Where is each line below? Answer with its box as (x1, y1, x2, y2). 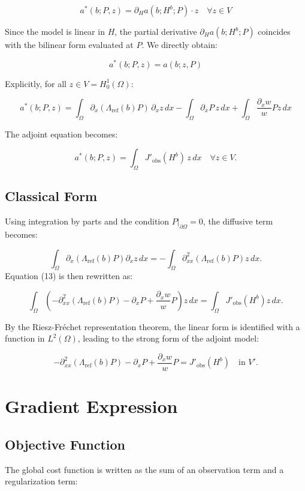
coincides (258, 25, 291, 37)
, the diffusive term (203, 215, 273, 227)
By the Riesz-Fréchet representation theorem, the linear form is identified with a (5, 320, 300, 333)
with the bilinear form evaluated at (5, 38, 134, 50)
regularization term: (5, 475, 78, 487)
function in (5, 332, 45, 345)
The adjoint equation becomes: (5, 127, 118, 140)
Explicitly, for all (5, 77, 67, 89)
